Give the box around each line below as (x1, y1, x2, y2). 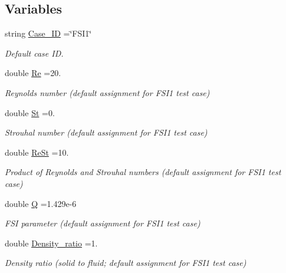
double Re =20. (5, 67, 61, 79)
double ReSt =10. (5, 146, 69, 158)
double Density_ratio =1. (5, 236, 98, 249)
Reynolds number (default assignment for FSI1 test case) (5, 86, 210, 98)
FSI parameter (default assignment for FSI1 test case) (5, 217, 200, 229)
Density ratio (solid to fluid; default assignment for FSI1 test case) (5, 256, 246, 269)
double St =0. (5, 106, 55, 119)
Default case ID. (5, 47, 64, 59)
